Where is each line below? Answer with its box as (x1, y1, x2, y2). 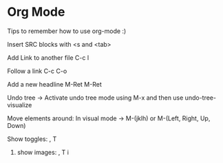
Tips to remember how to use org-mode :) (7, 27, 127, 35)
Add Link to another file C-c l (7, 53, 89, 62)
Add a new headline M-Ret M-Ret (7, 80, 102, 88)
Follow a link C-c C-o (7, 67, 67, 75)
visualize (7, 100, 32, 109)
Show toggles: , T (7, 135, 57, 143)
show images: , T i (17, 148, 69, 156)
